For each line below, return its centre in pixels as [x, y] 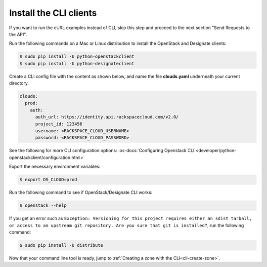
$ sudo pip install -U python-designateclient [77, 63]
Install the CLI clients [53, 13]
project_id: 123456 [59, 124]
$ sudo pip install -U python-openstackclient [77, 57]
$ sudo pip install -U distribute [61, 245]
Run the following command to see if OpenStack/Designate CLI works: [81, 192]
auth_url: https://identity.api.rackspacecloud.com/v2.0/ [107, 117]
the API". [18, 34]
